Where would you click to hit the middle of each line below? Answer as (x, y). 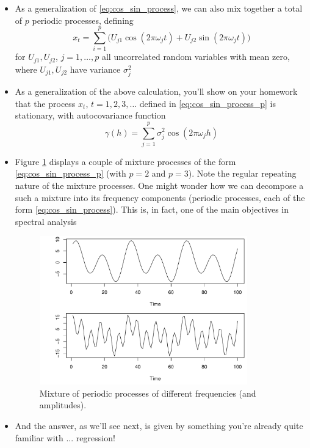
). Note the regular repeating (242, 173)
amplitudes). (63, 405)
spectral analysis (46, 221)
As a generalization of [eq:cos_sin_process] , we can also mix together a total (159, 8)
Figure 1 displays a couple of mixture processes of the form (125, 161)
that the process (45, 103)
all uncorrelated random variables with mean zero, (196, 57)
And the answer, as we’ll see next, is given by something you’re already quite (159, 425)
